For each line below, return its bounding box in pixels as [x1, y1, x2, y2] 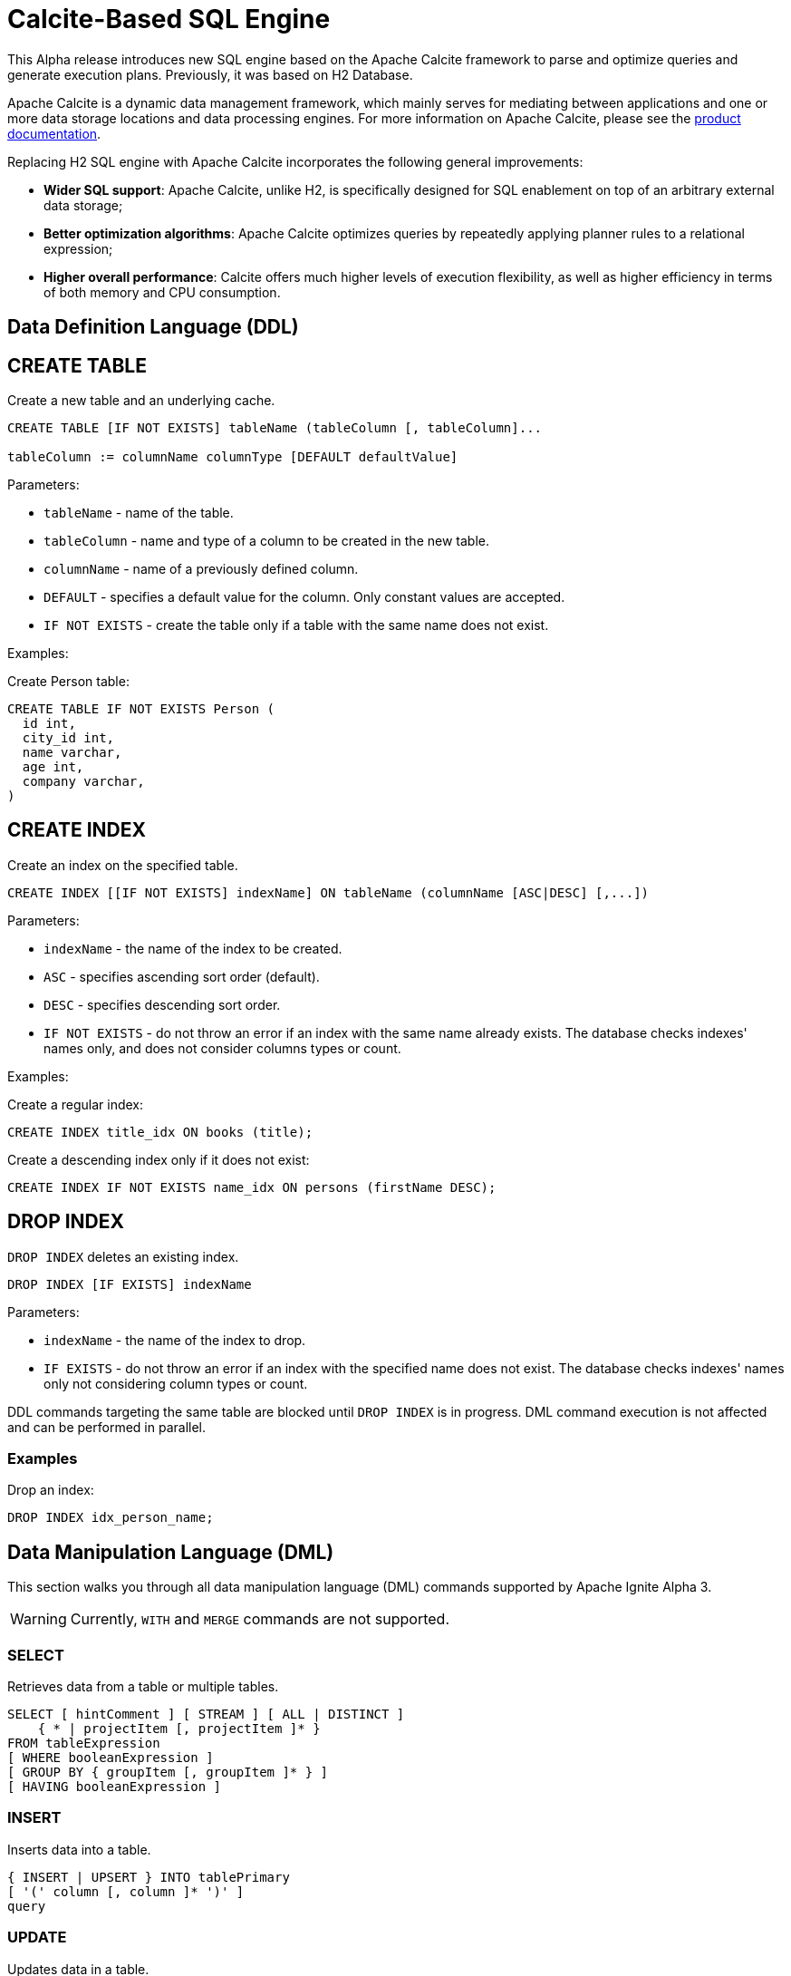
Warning [10, 1610, 67, 1629]
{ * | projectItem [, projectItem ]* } [37, 1721, 321, 1737]
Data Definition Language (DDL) [7, 315, 299, 339]
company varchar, [22, 774, 145, 789]
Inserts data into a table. [7, 1841, 151, 1857]
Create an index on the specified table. [7, 857, 238, 873]
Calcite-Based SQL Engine [7, 4, 331, 34]
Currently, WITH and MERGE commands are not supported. [70, 1610, 450, 1629]
